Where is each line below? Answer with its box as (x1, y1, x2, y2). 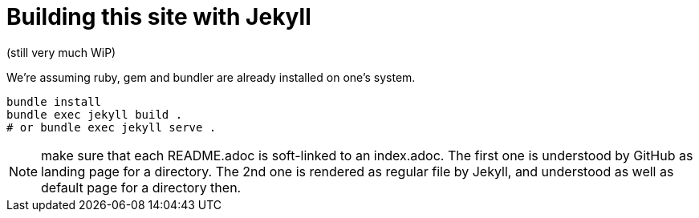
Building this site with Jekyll (6, 3, 311, 30)
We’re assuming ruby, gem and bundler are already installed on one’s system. (6, 70, 416, 84)
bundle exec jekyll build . (6, 107, 183, 121)
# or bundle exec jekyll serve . (6, 120, 217, 134)
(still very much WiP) (6, 45, 116, 59)
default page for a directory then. (41, 179, 242, 196)
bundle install (6, 95, 102, 108)
